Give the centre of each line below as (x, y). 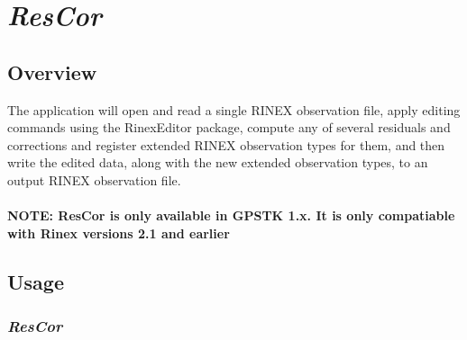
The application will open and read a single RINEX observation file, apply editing (234, 109)
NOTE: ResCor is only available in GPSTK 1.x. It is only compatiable (231, 215)
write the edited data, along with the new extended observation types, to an (218, 162)
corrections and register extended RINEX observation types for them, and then (226, 144)
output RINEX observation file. (94, 179)
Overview (52, 72)
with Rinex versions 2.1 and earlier (119, 233)
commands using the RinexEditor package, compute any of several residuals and (229, 127)
